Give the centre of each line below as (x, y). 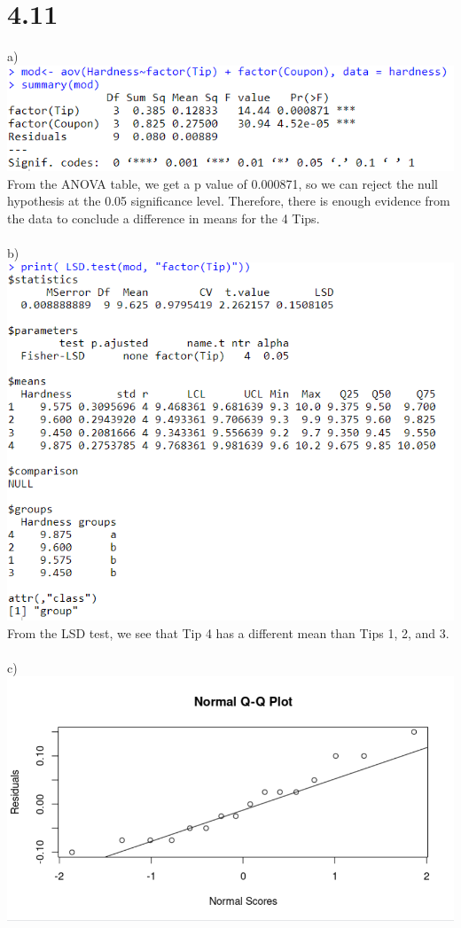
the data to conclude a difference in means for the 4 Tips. (164, 218)
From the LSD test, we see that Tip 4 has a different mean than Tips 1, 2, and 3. (228, 632)
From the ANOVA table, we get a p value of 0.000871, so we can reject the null (223, 183)
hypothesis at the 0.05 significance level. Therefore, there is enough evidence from (229, 201)
